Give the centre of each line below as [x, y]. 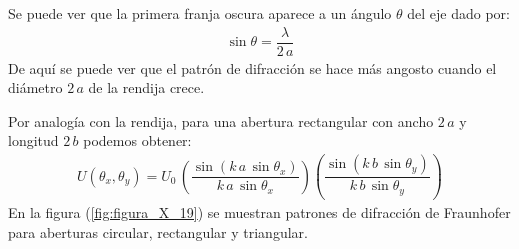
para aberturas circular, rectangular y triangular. [158, 231]
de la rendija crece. [146, 87]
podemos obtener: [137, 140]
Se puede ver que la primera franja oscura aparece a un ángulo [200, 13]
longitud [33, 140]
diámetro [35, 87]
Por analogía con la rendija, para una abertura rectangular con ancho [221, 120]
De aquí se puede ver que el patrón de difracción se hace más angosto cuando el [252, 67]
